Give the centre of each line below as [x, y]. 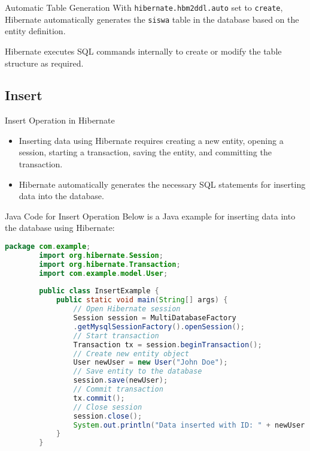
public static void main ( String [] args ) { [142, 300]
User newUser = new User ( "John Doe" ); [151, 363]
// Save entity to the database [138, 372]
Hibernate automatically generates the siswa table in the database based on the [152, 19]
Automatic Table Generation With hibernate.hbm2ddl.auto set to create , [144, 7]
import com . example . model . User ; [104, 273]
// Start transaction [116, 336]
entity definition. [35, 31]
